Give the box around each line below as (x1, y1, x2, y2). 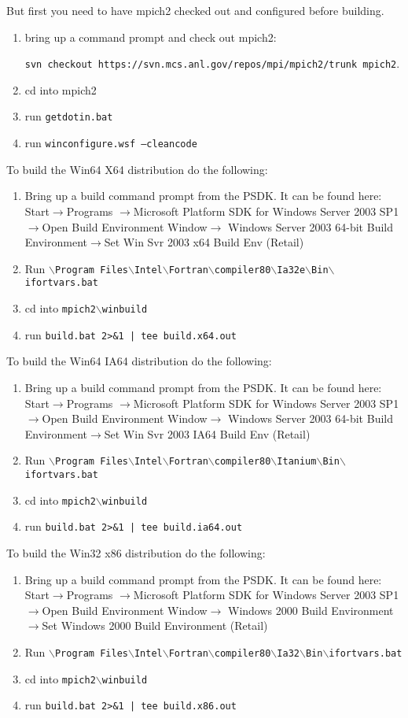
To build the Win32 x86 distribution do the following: (6, 544, 266, 561)
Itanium (277, 456, 317, 468)
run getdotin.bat (24, 108, 113, 124)
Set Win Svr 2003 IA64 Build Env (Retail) (104, 425, 311, 442)
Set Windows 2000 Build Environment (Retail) (42, 617, 268, 634)
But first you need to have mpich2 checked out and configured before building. (6, 2, 384, 18)
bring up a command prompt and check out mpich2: (24, 28, 277, 45)
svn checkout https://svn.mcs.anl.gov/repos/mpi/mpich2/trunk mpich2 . (24, 55, 400, 72)
